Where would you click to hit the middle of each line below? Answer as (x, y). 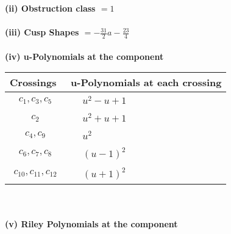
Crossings (33, 82)
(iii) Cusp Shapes (42, 32)
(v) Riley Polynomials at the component (91, 224)
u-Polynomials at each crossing (146, 82)
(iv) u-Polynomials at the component (84, 56)
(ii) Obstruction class (50, 8)
